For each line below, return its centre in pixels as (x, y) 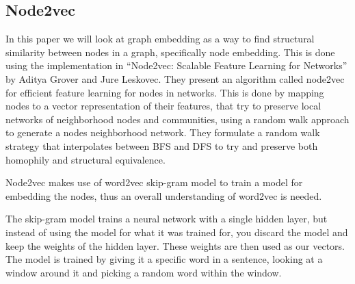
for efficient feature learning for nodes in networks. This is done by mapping (165, 92)
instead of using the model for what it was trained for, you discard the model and (177, 232)
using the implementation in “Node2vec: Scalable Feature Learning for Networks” (176, 65)
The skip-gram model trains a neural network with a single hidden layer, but (167, 219)
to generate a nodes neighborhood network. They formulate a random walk (163, 132)
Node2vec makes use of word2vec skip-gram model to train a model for (154, 182)
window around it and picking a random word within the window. (144, 272)
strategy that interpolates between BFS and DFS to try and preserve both (162, 145)
